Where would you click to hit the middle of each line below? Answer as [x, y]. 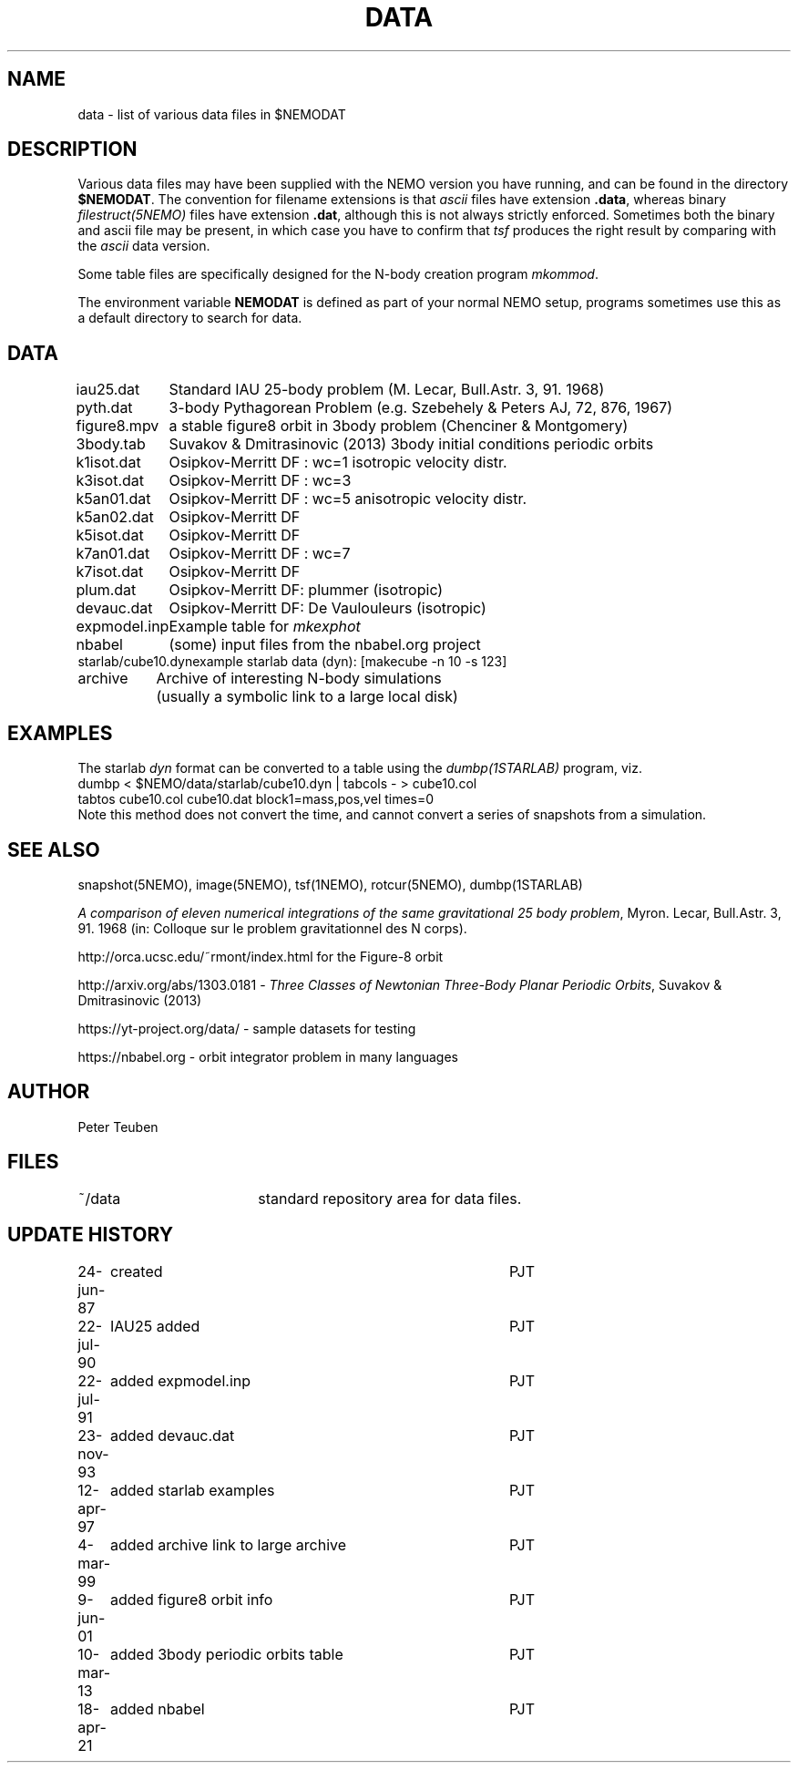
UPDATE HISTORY [91, 1235]
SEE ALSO [54, 849]
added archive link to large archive [228, 1544]
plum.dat [106, 590]
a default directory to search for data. [190, 318]
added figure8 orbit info [191, 1599]
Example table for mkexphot [265, 627]
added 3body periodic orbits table [226, 1654]
